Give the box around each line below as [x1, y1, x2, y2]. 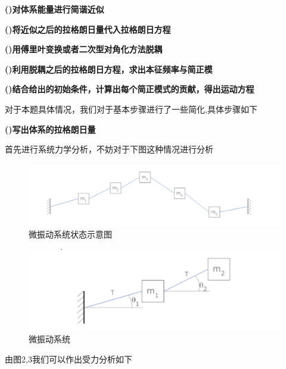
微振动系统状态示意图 [29, 228, 112, 240]
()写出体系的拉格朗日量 [5, 123, 96, 135]
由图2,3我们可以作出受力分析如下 [5, 352, 132, 365]
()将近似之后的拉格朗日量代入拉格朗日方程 [5, 23, 171, 35]
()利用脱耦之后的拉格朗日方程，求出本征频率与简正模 [5, 62, 213, 75]
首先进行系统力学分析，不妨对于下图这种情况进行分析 [5, 143, 213, 155]
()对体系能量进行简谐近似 [5, 3, 104, 15]
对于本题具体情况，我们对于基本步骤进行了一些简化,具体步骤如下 [5, 102, 257, 115]
